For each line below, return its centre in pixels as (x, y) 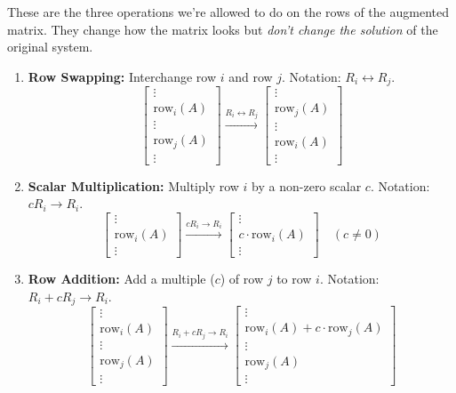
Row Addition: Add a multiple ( (121, 279)
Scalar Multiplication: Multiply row (133, 185)
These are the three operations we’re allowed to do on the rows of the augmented (228, 12)
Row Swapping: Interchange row (122, 76)
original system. (50, 47)
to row (294, 279)
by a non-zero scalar (307, 185)
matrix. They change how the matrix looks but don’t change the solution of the (223, 29)
